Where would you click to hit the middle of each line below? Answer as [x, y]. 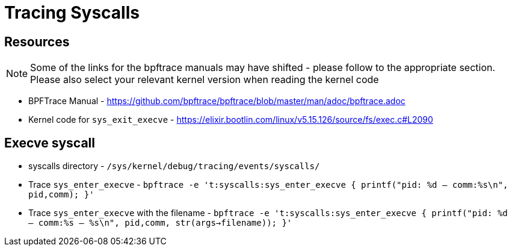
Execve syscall [50, 143]
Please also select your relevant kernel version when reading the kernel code [205, 80]
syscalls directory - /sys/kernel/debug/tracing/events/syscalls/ [174, 166]
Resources [37, 42]
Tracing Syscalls [72, 13]
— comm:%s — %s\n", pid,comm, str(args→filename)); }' [160, 223]
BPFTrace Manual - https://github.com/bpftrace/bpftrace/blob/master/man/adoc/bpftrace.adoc [217, 101]
